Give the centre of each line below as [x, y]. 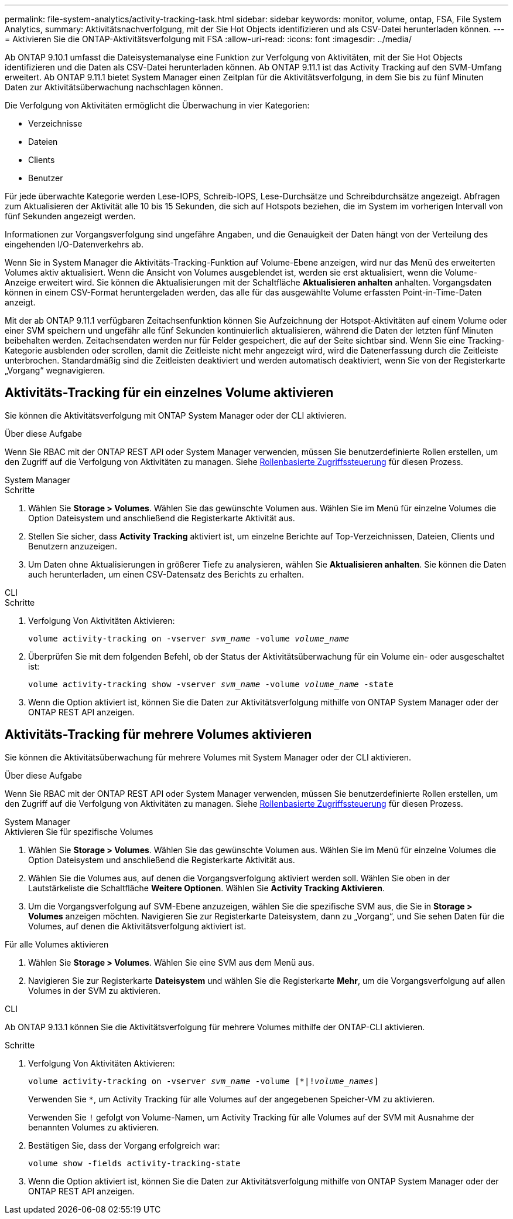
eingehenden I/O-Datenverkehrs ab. [74, 244]
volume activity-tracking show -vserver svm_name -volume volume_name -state [211, 684]
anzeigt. [20, 302]
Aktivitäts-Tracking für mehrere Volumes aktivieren [158, 735]
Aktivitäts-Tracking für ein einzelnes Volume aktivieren [169, 393]
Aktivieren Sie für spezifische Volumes [79, 831]
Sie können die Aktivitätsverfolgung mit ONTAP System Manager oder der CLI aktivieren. [176, 415]
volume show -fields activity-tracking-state [134, 1163]
